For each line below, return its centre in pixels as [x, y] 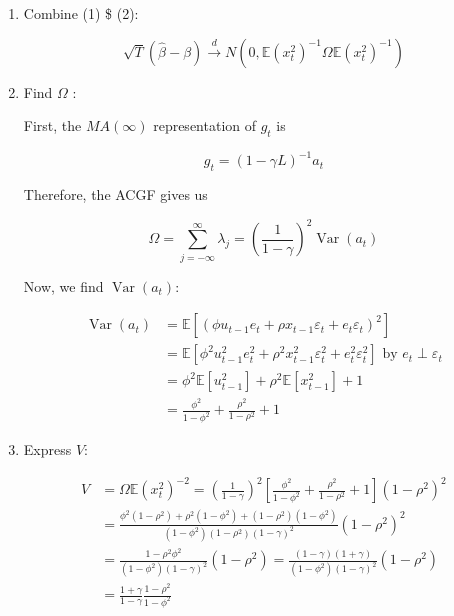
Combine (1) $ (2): [81, 13]
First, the [52, 125]
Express [47, 449]
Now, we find [63, 285]
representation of [205, 125]
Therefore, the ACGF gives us [115, 194]
